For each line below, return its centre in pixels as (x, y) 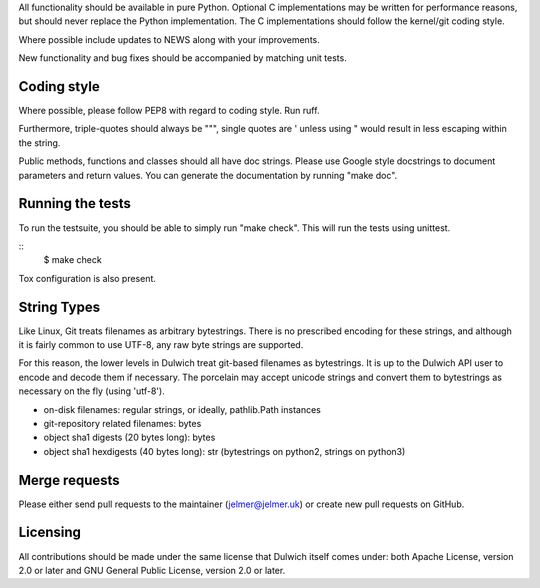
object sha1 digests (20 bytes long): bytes (129, 437)
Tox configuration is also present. (87, 278)
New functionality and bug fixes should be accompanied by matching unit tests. (182, 58)
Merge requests (69, 480)
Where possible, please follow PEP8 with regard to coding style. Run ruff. (169, 111)
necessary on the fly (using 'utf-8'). (91, 391)
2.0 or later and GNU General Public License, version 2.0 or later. (152, 570)
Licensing (50, 532)
